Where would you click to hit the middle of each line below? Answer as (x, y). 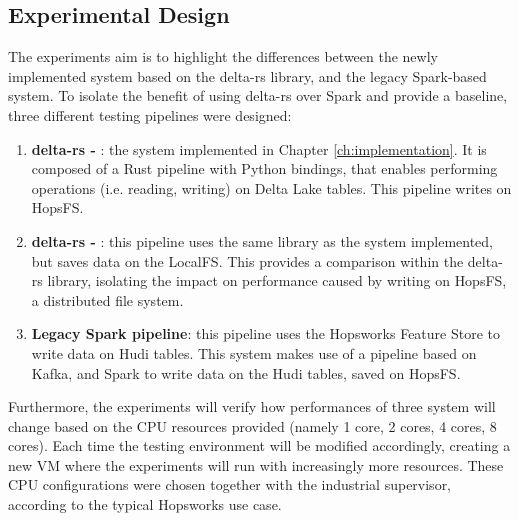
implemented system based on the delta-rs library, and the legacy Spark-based (247, 75)
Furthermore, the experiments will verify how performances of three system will (252, 406)
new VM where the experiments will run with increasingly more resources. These (256, 464)
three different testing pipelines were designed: (150, 114)
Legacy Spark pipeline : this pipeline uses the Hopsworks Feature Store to (265, 333)
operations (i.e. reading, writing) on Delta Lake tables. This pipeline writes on (271, 187)
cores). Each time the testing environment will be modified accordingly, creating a (259, 445)
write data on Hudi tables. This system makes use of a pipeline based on (254, 352)
